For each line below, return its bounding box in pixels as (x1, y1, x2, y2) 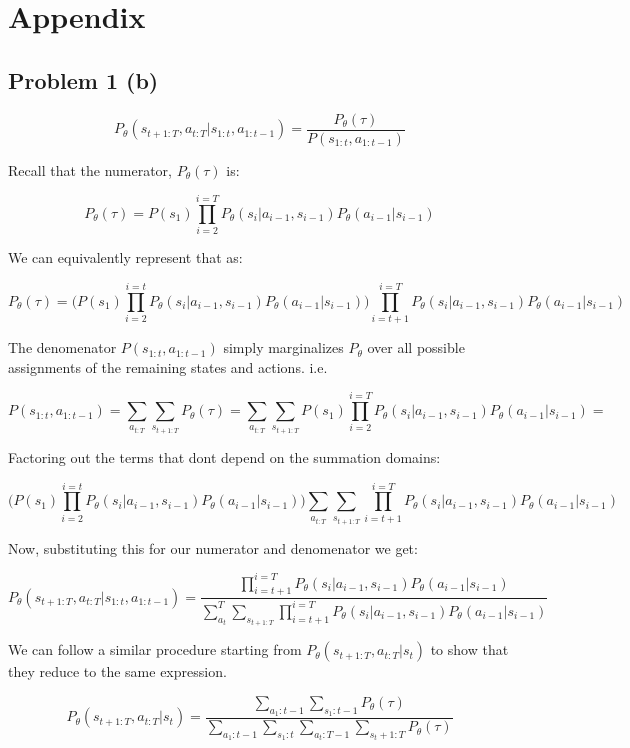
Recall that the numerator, (8, 159, 172, 180)
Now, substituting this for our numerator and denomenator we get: (8, 537, 418, 558)
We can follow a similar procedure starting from (8, 639, 302, 660)
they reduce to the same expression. (8, 661, 227, 682)
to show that (430, 639, 509, 660)
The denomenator (8, 337, 117, 358)
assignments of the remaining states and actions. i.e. (8, 356, 328, 377)
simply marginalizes (223, 337, 344, 358)
